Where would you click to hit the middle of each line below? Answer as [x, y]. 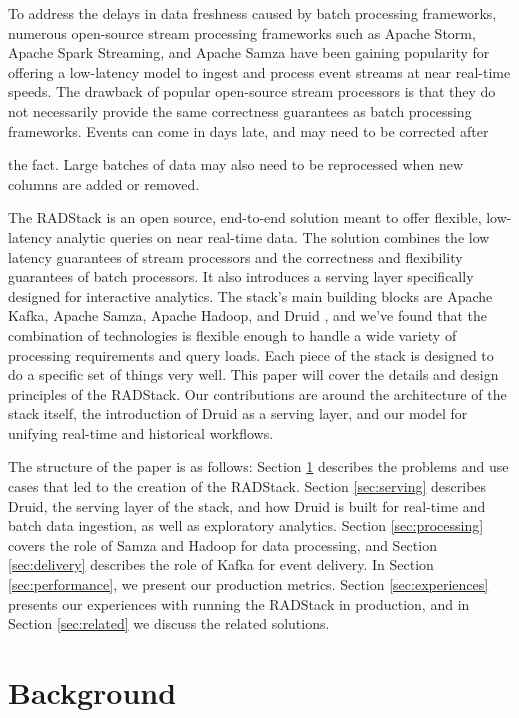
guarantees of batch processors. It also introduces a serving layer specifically [241, 276]
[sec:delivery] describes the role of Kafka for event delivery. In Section [221, 564]
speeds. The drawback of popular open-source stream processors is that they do [252, 91]
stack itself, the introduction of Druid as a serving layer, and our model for [238, 413]
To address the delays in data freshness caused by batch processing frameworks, [252, 13]
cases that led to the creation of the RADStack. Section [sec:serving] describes [247, 486]
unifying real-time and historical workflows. [141, 432]
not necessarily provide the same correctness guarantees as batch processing [240, 110]
